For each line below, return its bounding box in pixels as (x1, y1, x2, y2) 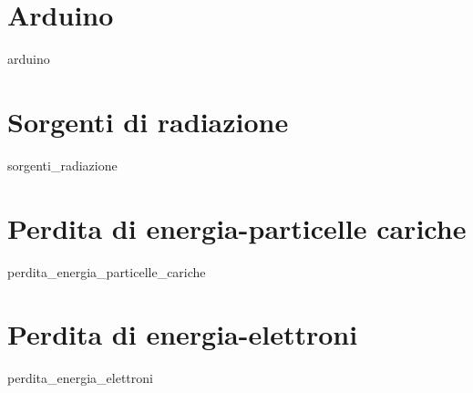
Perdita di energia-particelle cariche (7, 209, 467, 246)
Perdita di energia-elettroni (7, 315, 358, 353)
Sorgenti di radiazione (7, 102, 289, 140)
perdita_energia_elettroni (7, 368, 153, 388)
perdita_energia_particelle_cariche (7, 262, 206, 281)
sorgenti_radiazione (7, 155, 118, 174)
